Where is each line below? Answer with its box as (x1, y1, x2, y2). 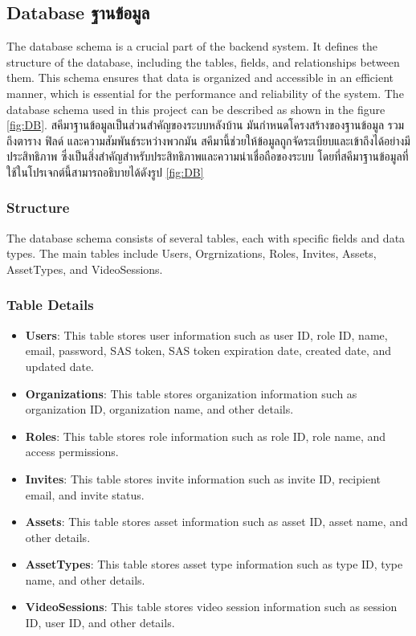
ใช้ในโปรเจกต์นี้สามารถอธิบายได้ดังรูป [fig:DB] (6, 163, 204, 180)
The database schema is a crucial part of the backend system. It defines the (6, 38, 378, 55)
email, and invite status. (25, 486, 145, 503)
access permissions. (25, 443, 119, 460)
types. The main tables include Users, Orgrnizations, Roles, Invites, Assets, (6, 245, 377, 262)
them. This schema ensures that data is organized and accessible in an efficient (6, 69, 394, 86)
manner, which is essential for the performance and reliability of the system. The (6, 84, 404, 101)
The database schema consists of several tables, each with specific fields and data (6, 229, 406, 246)
